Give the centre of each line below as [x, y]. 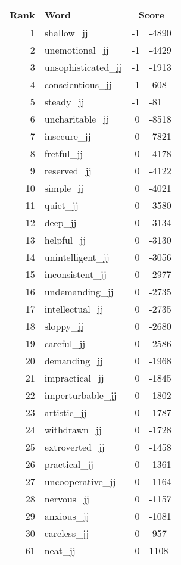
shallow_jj [66, 32]
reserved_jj [68, 171]
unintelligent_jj [77, 257]
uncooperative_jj [80, 481]
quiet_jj [61, 205]
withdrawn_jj [73, 430]
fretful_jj [64, 153]
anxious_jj [67, 516]
